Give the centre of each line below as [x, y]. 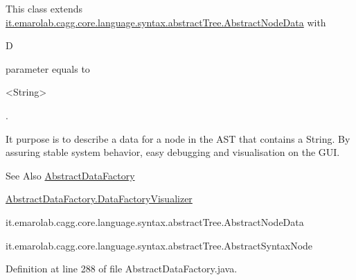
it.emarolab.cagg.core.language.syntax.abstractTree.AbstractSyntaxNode [159, 245]
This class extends [44, 8]
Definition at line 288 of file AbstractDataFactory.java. [122, 269]
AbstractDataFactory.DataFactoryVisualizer [99, 199]
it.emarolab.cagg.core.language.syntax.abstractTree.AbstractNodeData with [166, 22]
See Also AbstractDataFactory [70, 175]
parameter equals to [48, 68]
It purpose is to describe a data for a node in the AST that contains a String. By [178, 138]
